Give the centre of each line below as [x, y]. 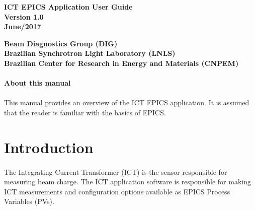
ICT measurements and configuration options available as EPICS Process [117, 191]
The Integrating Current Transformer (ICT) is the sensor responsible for [116, 171]
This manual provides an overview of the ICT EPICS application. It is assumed [127, 102]
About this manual [37, 83]
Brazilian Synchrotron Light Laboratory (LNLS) [90, 53]
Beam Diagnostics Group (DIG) [61, 43]
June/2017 [23, 26]
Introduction [49, 147]
